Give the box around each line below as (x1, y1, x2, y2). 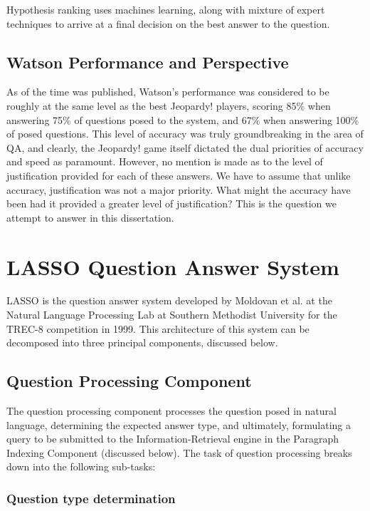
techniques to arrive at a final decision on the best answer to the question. (6, 16, 330, 31)
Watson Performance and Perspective (6, 51, 289, 73)
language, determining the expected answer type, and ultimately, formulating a (6, 417, 351, 432)
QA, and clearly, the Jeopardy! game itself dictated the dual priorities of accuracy (6, 140, 364, 155)
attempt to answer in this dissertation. (6, 210, 174, 224)
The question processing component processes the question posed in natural (6, 403, 337, 418)
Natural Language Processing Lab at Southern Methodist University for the (6, 307, 337, 322)
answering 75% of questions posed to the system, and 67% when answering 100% (6, 112, 359, 127)
